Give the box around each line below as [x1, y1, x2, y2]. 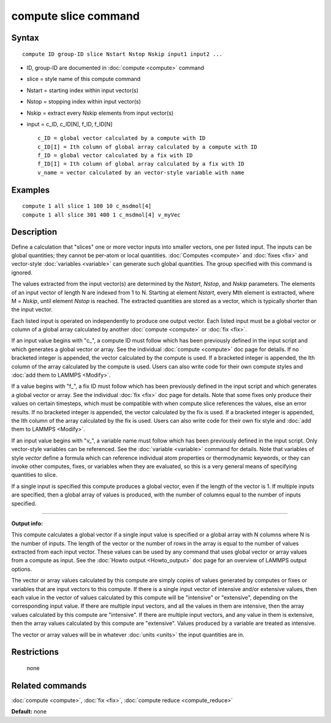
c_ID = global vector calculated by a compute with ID [37, 135, 206, 142]
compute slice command [11, 9, 140, 23]
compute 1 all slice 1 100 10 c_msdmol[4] [22, 203, 152, 210]
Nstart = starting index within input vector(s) [26, 87, 139, 94]
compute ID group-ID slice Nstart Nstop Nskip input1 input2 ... [22, 50, 223, 58]
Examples [11, 185, 50, 195]
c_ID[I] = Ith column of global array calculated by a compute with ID [37, 143, 257, 150]
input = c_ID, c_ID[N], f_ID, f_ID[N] [26, 120, 113, 128]
